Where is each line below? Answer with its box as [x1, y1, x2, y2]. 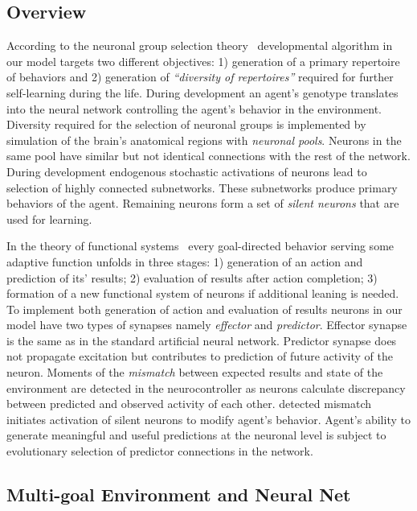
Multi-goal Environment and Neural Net [6, 482, 351, 507]
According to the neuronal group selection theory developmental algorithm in [6, 37, 393, 54]
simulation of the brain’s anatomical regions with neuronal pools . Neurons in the [6, 131, 402, 148]
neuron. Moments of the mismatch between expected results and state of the [6, 364, 383, 381]
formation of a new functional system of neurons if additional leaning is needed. [6, 285, 399, 302]
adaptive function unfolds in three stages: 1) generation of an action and [6, 253, 363, 270]
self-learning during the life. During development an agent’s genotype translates [6, 84, 399, 101]
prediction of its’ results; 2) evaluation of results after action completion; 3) [6, 269, 378, 286]
